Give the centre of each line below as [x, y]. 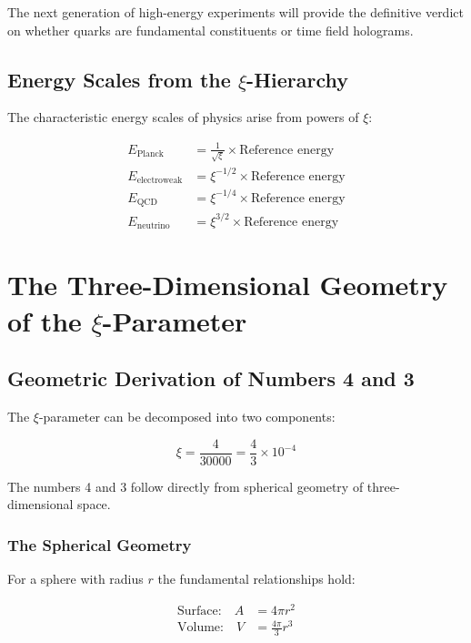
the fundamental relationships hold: [256, 579]
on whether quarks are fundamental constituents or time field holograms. [210, 30]
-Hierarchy [298, 79]
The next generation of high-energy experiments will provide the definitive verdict [235, 12]
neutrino [153, 226]
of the [45, 320]
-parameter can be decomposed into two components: [187, 416]
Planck [150, 153]
